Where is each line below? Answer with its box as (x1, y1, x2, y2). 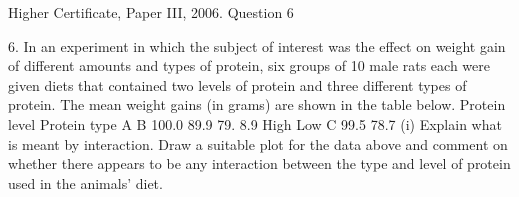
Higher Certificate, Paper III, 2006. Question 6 (8, 2, 294, 22)
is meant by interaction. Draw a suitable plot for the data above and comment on (8, 133, 508, 154)
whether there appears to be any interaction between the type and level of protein (8, 153, 511, 174)
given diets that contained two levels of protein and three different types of (8, 74, 467, 95)
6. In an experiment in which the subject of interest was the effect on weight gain (8, 35, 506, 56)
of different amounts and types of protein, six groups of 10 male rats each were (8, 55, 490, 76)
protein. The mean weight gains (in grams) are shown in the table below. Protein (8, 94, 506, 115)
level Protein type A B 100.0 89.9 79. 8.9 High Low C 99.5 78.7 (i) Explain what (8, 113, 502, 134)
